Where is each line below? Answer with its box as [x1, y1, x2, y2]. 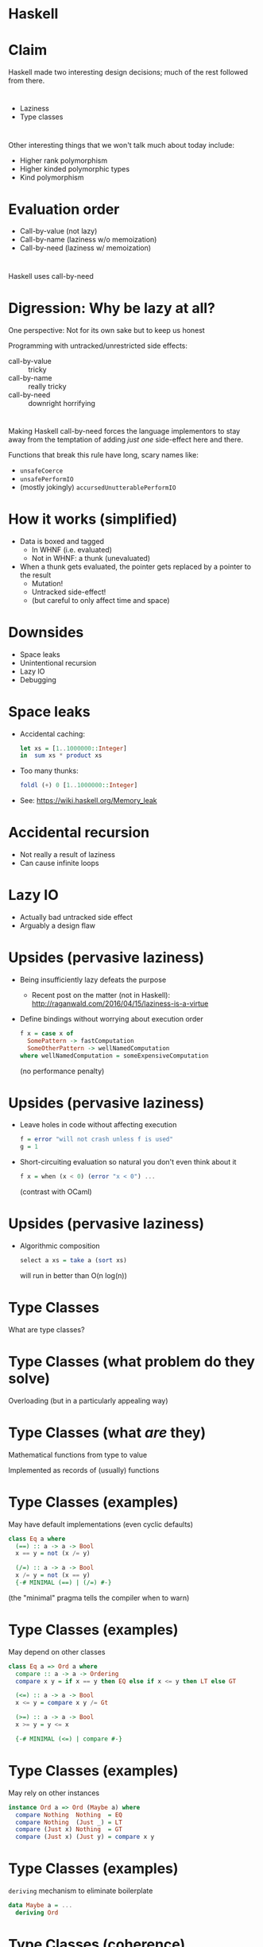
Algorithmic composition [19, 1241, 101, 1250]
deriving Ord [15, 1908, 59, 1917]
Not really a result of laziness [19, 850, 115, 860]
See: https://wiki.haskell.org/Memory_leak [19, 796, 157, 805]
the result [19, 570, 52, 580]
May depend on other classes [8, 1647, 106, 1656]
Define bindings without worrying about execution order [19, 1014, 204, 1023]
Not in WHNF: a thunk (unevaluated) [31, 553, 151, 562]
